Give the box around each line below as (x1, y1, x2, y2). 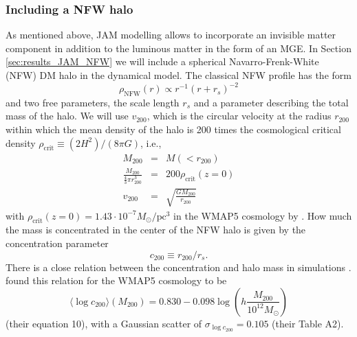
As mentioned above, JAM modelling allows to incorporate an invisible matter (6, 27, 336, 42)
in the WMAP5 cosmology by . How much (173, 208, 352, 222)
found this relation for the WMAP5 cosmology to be (6, 273, 227, 288)
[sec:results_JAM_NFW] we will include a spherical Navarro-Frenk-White (6, 54, 319, 69)
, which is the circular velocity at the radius (147, 108, 332, 123)
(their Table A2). (272, 316, 344, 330)
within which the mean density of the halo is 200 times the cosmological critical (6, 122, 341, 137)
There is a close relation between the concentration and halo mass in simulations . (6, 259, 351, 274)
